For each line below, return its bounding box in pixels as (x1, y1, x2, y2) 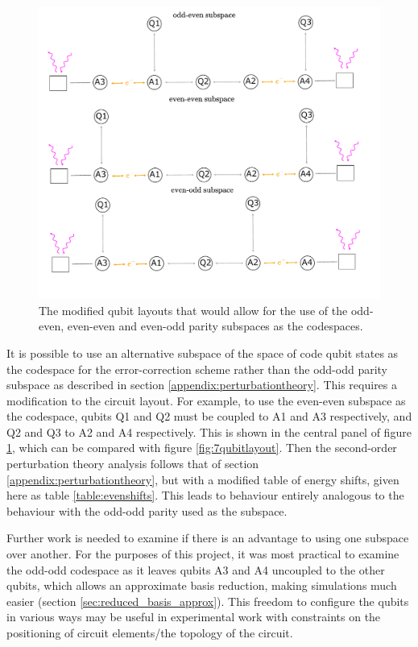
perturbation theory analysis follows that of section (6, 455, 259, 472)
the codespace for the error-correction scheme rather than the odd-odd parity (6, 360, 388, 377)
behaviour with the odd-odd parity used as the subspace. (6, 502, 288, 519)
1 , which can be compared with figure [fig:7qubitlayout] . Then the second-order (6, 439, 397, 456)
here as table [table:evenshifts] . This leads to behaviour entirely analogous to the (6, 487, 404, 504)
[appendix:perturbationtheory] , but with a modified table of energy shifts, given (6, 471, 399, 487)
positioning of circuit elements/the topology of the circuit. (6, 624, 293, 641)
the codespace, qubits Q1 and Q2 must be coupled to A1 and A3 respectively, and (6, 408, 412, 425)
